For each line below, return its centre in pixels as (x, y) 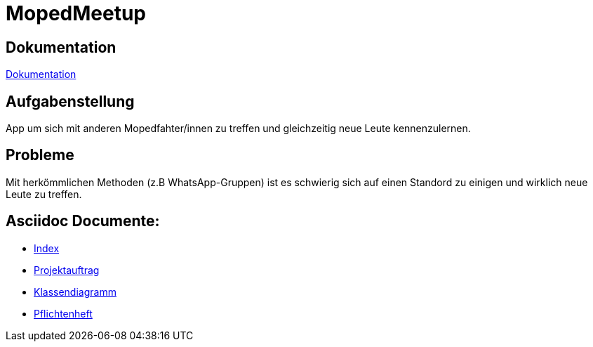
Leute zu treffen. (44, 194)
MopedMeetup (76, 13)
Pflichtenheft (63, 313)
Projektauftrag (67, 270)
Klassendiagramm (75, 292)
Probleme (40, 155)
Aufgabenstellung (70, 101)
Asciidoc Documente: (83, 221)
